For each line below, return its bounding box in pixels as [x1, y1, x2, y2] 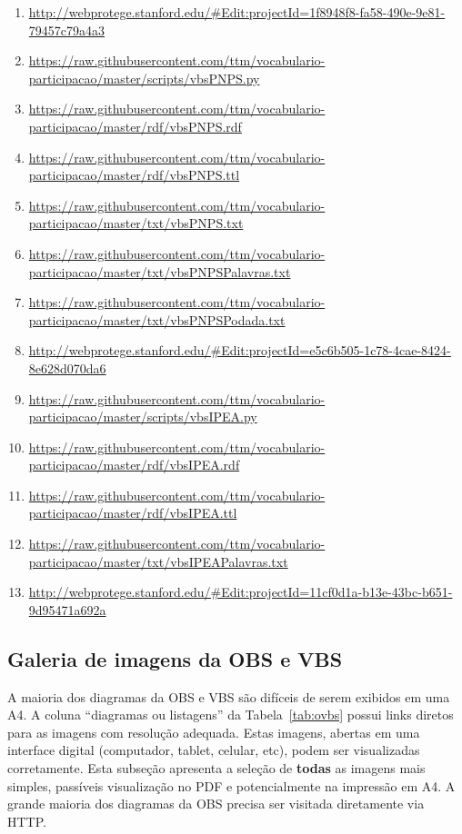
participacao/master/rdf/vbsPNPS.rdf [28, 116, 242, 135]
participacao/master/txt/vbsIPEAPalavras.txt [28, 551, 288, 571]
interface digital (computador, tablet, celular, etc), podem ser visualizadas [7, 740, 420, 760]
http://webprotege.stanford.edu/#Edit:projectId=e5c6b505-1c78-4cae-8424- [28, 341, 451, 360]
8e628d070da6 [28, 358, 106, 377]
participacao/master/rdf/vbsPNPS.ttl [28, 165, 240, 184]
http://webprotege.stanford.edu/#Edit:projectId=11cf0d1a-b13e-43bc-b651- [28, 582, 453, 601]
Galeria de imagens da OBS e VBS [7, 644, 343, 672]
